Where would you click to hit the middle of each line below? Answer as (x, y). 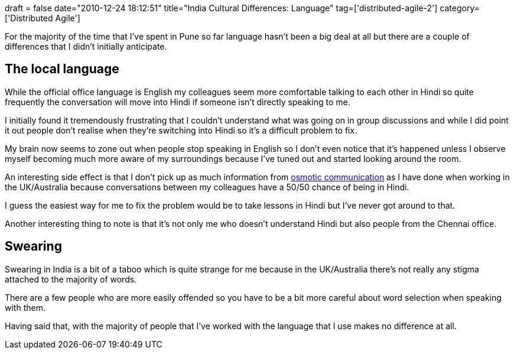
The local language (62, 69)
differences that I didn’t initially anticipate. (86, 46)
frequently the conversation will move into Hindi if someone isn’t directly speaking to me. (178, 102)
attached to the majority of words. (71, 279)
